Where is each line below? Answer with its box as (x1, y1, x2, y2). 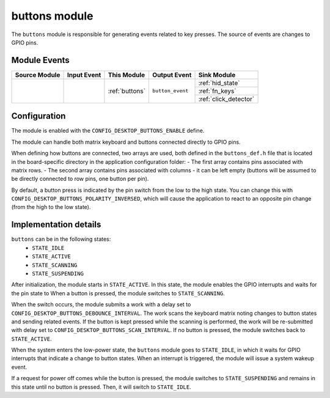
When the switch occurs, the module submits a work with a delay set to (11, 301, 191, 308)
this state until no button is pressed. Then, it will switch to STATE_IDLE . (11, 383, 192, 391)
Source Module (15, 70, 61, 79)
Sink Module (198, 70, 236, 79)
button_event (152, 87, 189, 94)
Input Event (67, 70, 101, 79)
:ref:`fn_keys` (198, 86, 237, 95)
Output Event (152, 70, 192, 79)
